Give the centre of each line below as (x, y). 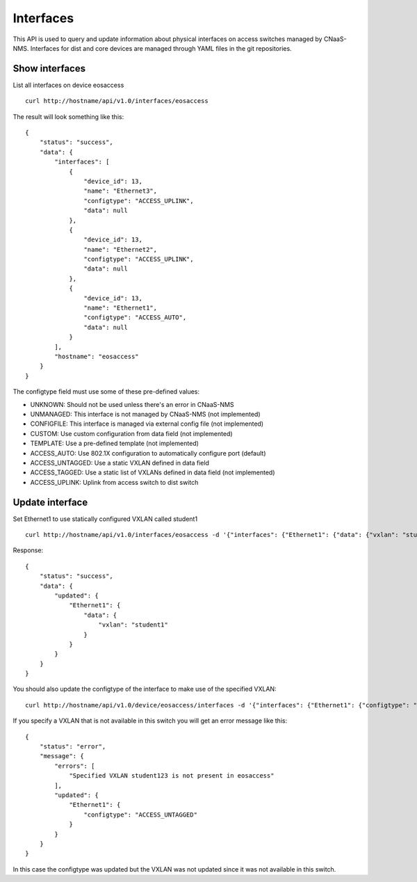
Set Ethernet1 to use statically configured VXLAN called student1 (105, 519)
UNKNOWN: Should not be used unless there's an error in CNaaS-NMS (132, 404)
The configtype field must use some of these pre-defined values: (106, 392)
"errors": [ (75, 766)
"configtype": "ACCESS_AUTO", (135, 318)
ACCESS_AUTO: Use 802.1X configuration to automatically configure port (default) (148, 453)
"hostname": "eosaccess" (97, 356)
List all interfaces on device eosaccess (68, 85)
